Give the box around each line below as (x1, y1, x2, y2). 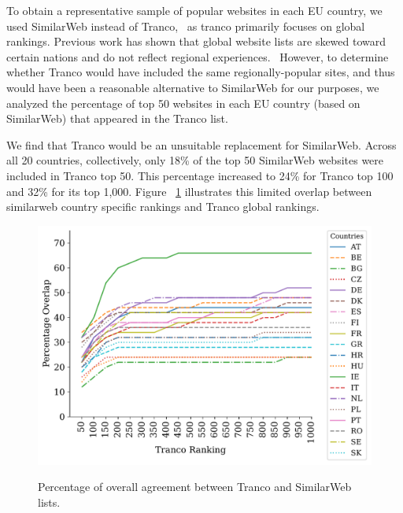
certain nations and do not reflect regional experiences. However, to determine (6, 48, 389, 65)
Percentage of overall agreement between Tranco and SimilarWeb (38, 478, 352, 495)
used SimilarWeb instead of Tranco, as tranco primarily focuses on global (6, 17, 365, 34)
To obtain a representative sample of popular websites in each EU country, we (6, 2, 383, 18)
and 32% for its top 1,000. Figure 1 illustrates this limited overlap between (6, 183, 372, 199)
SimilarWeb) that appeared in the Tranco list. (6, 110, 228, 127)
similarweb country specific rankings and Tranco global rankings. (6, 198, 320, 215)
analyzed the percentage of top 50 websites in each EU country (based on (6, 94, 360, 111)
